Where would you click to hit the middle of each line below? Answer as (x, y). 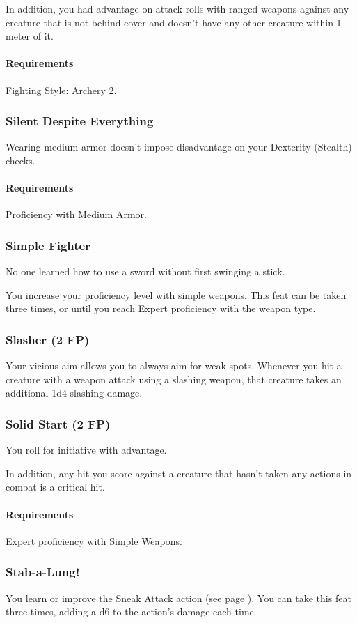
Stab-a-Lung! (43, 572)
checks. (21, 160)
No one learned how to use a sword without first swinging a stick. (145, 271)
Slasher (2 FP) (48, 339)
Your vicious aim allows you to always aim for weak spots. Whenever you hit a (174, 366)
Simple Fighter (48, 245)
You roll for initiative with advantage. (86, 450)
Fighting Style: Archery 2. (61, 90)
